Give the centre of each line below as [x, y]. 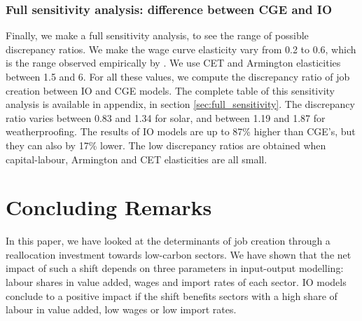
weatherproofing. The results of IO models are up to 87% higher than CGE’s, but [181, 131]
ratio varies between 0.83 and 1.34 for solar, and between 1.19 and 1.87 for [166, 117]
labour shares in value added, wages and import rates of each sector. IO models [176, 282]
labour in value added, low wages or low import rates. [121, 309]
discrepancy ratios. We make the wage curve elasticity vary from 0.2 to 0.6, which [181, 49]
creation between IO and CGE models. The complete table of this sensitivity [170, 90]
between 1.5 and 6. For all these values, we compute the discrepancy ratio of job [178, 76]
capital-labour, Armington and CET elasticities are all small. [137, 159]
